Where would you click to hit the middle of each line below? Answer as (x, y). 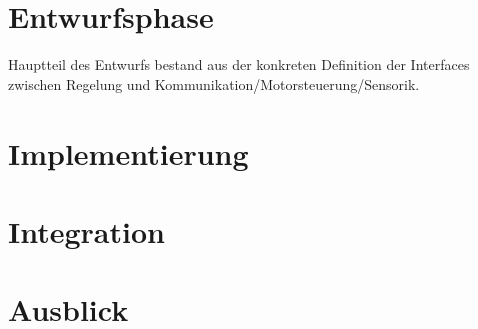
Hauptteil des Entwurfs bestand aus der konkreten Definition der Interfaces (239, 64)
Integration (86, 230)
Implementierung (128, 152)
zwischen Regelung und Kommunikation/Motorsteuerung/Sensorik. (214, 83)
